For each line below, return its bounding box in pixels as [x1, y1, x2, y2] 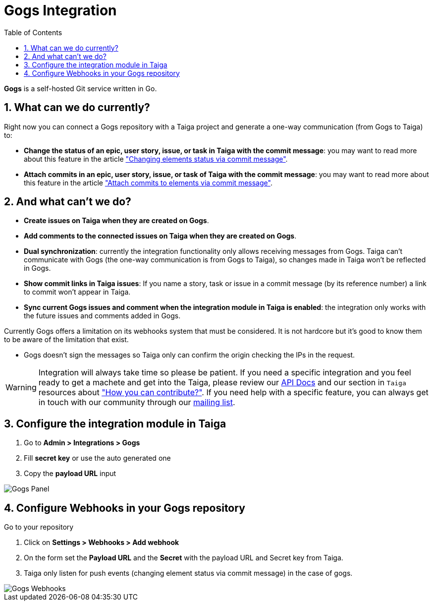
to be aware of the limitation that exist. [4, 335, 129, 344]
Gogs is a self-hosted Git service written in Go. [4, 84, 157, 93]
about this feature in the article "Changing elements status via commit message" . [24, 154, 288, 163]
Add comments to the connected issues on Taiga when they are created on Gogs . [24, 232, 297, 241]
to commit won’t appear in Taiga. [24, 288, 131, 297]
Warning [5, 382, 37, 393]
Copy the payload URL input [24, 469, 116, 478]
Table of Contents [4, 28, 62, 37]
